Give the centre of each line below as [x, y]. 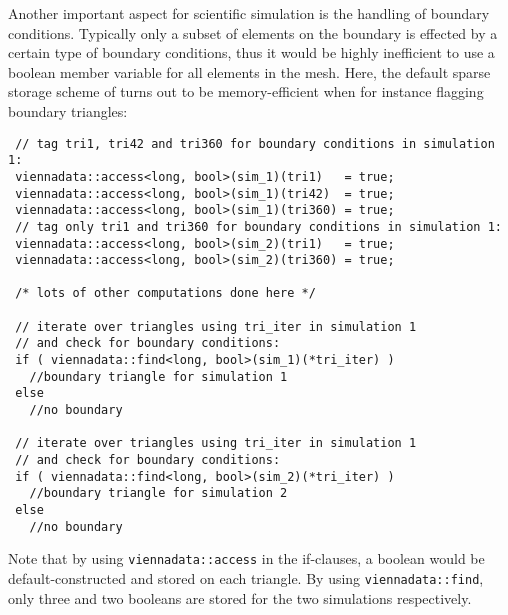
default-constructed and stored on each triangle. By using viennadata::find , [246, 577]
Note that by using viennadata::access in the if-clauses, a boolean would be [246, 558]
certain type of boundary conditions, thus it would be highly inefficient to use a [251, 52]
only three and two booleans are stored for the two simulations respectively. [240, 597]
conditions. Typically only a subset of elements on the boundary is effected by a [253, 32]
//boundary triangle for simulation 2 [158, 493]
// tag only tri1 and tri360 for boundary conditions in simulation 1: [258, 226]
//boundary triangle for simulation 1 [158, 376]
